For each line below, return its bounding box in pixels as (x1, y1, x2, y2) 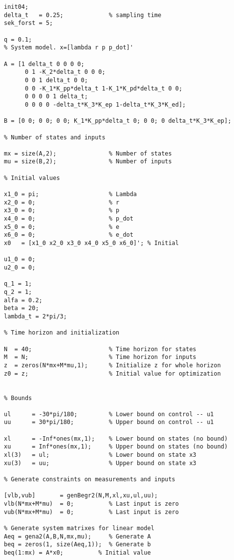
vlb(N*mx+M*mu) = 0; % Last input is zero (4, 500, 179, 508)
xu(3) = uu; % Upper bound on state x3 (4, 459, 196, 467)
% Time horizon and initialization (4, 329, 120, 336)
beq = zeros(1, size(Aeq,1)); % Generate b (4, 541, 151, 548)
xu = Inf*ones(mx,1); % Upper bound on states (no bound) (4, 443, 228, 450)
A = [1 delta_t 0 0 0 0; (4, 60, 85, 67)
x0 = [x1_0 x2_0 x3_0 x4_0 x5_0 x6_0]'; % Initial (4, 240, 179, 247)
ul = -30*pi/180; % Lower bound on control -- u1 (4, 410, 214, 418)
